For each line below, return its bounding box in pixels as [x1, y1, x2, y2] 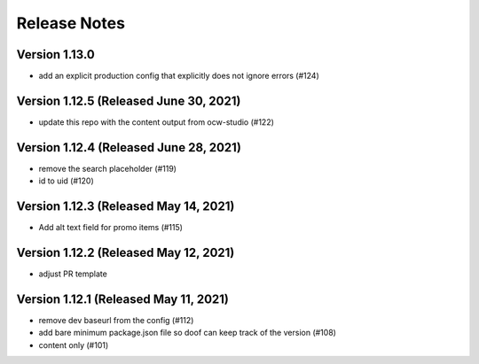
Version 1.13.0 [16, 47, 95, 62]
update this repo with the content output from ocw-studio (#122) [38, 116, 275, 128]
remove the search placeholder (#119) [38, 163, 177, 174]
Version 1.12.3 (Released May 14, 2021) [16, 199, 235, 214]
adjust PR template [38, 268, 108, 279]
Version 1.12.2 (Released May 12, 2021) [16, 244, 235, 260]
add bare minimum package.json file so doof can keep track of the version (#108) [38, 328, 337, 338]
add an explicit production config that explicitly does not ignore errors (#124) [38, 71, 319, 81]
